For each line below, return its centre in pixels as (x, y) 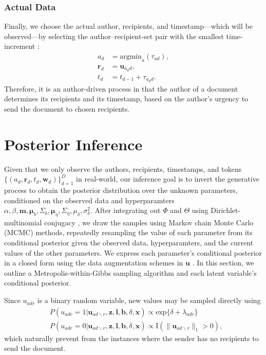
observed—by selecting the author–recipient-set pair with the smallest (114, 36)
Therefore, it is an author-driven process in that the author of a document (121, 88)
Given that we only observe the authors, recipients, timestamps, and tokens (123, 168)
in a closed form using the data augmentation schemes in (94, 263)
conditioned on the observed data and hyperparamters (89, 200)
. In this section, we (223, 263)
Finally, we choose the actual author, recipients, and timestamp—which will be (128, 26)
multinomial (23, 222)
